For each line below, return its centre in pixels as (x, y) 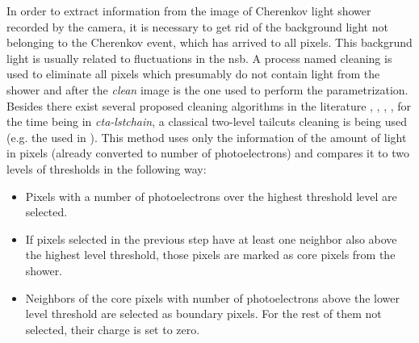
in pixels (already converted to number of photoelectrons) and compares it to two (208, 153)
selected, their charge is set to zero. (113, 329)
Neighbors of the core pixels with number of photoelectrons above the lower (212, 297)
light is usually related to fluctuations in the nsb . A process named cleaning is (199, 58)
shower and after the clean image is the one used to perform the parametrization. (207, 89)
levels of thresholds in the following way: (107, 168)
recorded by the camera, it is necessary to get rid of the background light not (197, 26)
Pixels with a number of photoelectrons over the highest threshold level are (211, 196)
